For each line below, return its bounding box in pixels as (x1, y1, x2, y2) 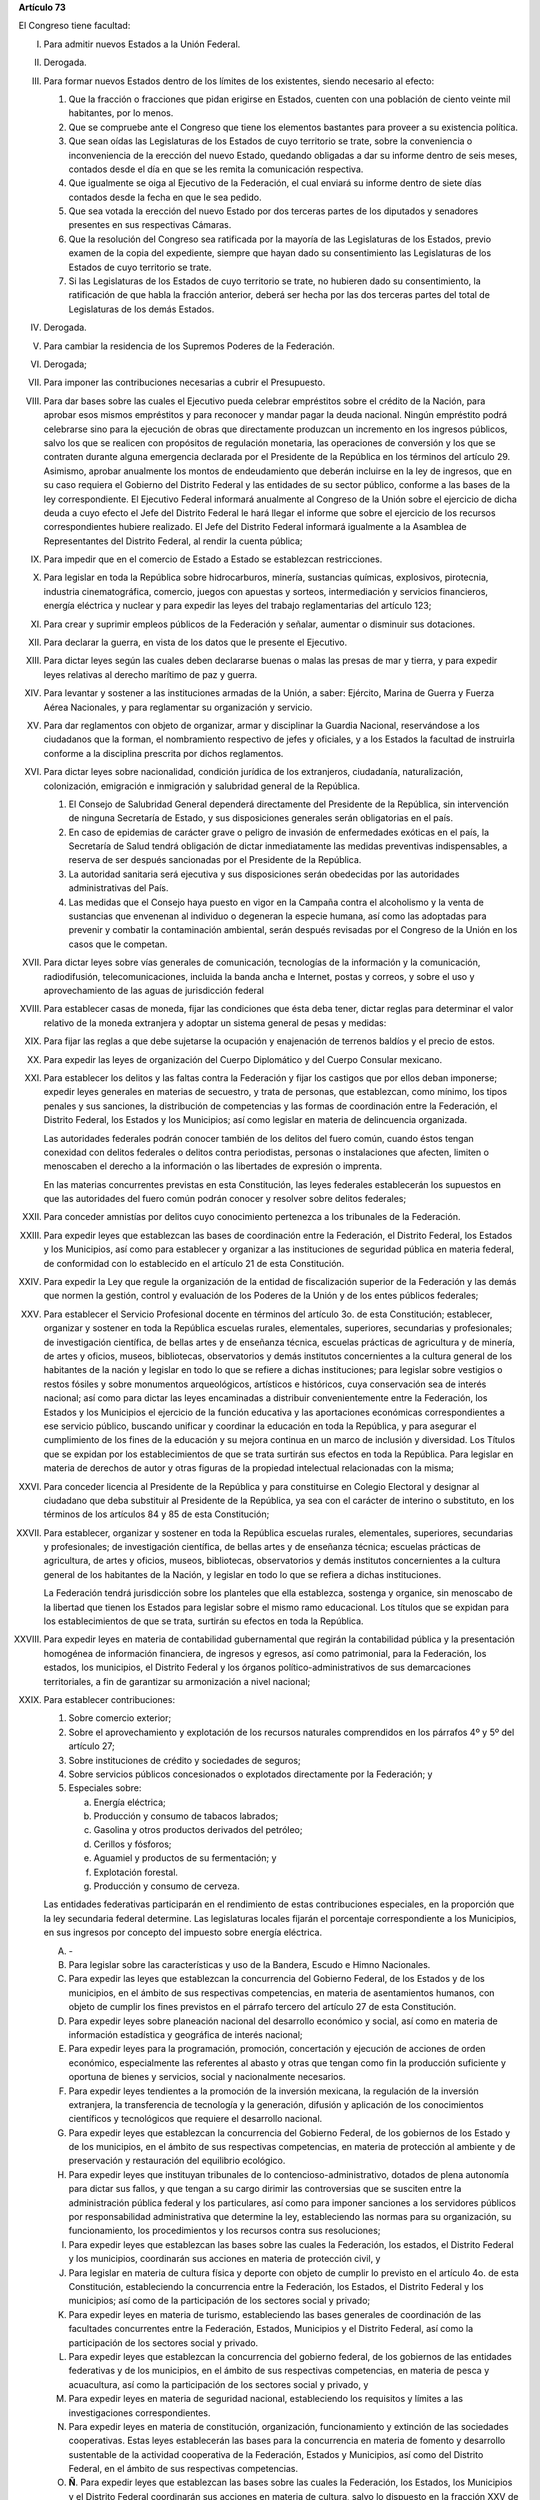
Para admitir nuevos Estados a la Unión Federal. (43, 38, 241, 50)
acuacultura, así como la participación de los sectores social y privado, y (68, 2378, 369, 2390)
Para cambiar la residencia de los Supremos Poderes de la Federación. (43, 340, 335, 352)
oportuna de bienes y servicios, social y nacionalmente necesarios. (68, 2071, 346, 2083)
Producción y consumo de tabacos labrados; (93, 1810, 279, 1822)
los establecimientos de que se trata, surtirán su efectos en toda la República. (43, 1615, 364, 1627)
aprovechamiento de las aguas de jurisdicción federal (43, 985, 265, 996)
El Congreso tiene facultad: (18, 20, 131, 32)
